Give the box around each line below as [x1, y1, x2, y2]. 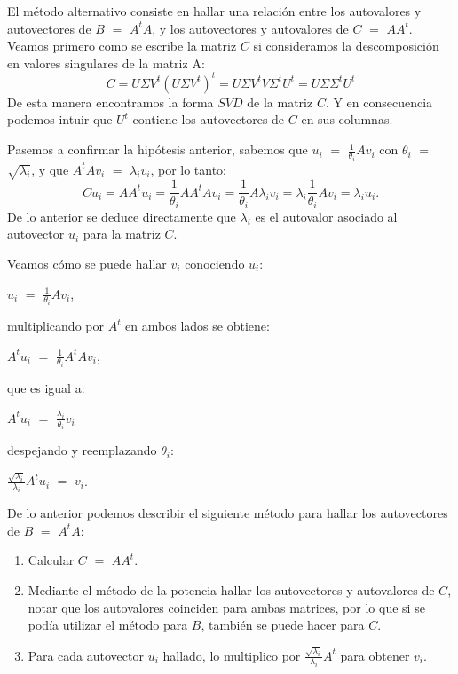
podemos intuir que [7, 110, 113, 129]
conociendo [185, 255, 245, 272]
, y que [31, 160, 69, 178]
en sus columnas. [301, 110, 393, 129]
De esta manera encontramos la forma [7, 92, 214, 111]
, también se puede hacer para [201, 615, 365, 634]
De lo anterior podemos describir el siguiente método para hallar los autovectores [7, 504, 448, 522]
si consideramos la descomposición [253, 36, 439, 55]
